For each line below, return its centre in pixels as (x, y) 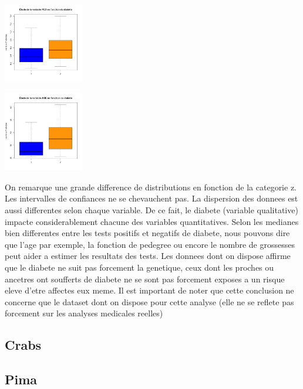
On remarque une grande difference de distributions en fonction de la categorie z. (151, 187)
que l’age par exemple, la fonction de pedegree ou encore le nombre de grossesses (150, 244)
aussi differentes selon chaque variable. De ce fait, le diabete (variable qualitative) (151, 209)
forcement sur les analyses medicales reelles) (84, 313)
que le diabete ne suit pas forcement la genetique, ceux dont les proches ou (139, 267)
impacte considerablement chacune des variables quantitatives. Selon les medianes (152, 221)
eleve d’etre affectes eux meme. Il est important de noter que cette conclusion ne (149, 290)
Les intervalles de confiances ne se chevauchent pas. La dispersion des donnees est (151, 198)
